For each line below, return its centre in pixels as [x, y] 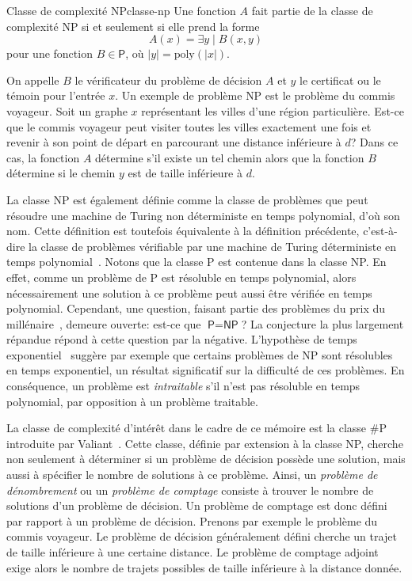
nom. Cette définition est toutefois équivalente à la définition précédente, [183, 231]
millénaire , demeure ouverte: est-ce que [104, 323]
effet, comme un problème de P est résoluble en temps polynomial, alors [181, 277]
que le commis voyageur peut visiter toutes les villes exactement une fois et [189, 126]
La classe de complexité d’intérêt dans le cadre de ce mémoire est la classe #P [196, 428]
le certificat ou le [340, 80]
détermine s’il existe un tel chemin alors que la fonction [230, 157]
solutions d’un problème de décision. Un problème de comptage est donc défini [197, 505]
